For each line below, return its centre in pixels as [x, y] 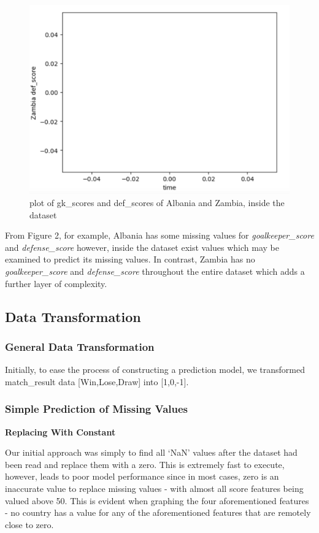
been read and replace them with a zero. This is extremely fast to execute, [145, 464]
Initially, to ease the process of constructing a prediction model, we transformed [155, 370]
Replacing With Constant [60, 431]
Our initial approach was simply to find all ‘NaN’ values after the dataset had [151, 452]
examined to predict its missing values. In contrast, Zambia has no [130, 259]
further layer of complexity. [56, 283]
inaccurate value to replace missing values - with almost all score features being [154, 488]
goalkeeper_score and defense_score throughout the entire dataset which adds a [155, 271]
